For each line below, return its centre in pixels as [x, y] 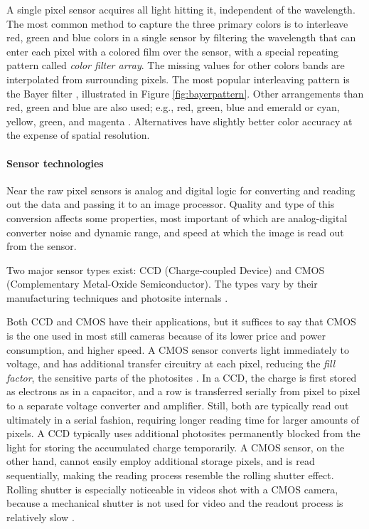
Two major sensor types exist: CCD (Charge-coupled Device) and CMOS [166, 269]
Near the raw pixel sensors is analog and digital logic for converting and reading [181, 190]
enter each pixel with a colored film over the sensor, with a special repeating [173, 51]
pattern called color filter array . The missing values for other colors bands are [176, 65]
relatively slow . [41, 517]
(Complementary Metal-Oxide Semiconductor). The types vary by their [162, 284]
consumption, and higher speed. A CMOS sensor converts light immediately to [178, 349]
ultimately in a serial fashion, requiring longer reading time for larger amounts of [183, 419]
